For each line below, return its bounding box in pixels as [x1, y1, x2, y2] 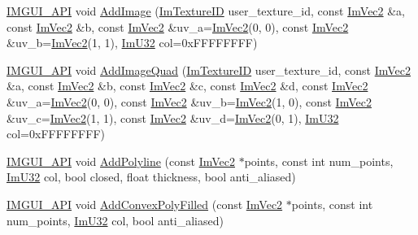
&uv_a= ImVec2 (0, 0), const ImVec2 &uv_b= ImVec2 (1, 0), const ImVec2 [7, 93, 372, 110]
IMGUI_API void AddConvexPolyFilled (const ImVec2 [7, 195, 283, 212]
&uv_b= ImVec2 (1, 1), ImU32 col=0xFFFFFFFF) [7, 34, 258, 51]
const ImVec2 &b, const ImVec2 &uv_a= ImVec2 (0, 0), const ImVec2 [7, 18, 349, 35]
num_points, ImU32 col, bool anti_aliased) [7, 211, 224, 228]
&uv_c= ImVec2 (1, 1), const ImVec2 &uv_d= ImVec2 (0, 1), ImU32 [7, 109, 339, 126]
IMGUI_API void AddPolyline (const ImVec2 [7, 152, 235, 169]
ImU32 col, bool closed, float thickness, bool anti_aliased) [7, 168, 296, 185]
